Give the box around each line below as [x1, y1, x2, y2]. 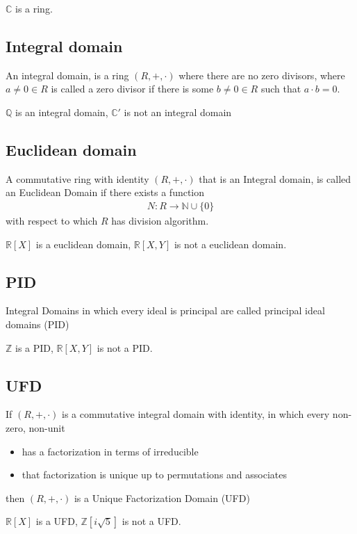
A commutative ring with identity [6, 171, 149, 186]
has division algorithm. [111, 213, 209, 227]
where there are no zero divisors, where [178, 67, 345, 82]
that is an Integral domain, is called [199, 171, 351, 186]
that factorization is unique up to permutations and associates [22, 467, 288, 482]
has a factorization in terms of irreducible [22, 444, 199, 458]
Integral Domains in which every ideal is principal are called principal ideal [6, 303, 325, 318]
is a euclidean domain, [35, 236, 131, 251]
